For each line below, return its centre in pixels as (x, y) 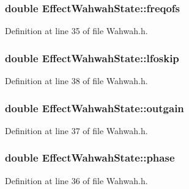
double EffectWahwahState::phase (90, 158)
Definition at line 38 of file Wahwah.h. (76, 81)
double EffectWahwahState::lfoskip (92, 58)
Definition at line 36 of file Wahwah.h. (76, 180)
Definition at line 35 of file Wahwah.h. (76, 31)
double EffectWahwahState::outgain (94, 108)
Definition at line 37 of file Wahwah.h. (76, 130)
